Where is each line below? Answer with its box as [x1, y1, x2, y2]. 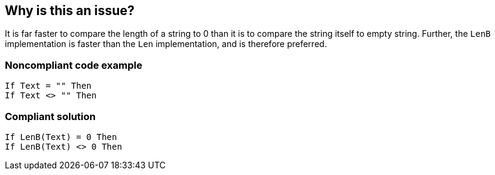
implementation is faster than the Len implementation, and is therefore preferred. [5, 39, 327, 49]
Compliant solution [5, 110, 96, 122]
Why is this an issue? [5, 3, 135, 18]
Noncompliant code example [5, 59, 143, 71]
